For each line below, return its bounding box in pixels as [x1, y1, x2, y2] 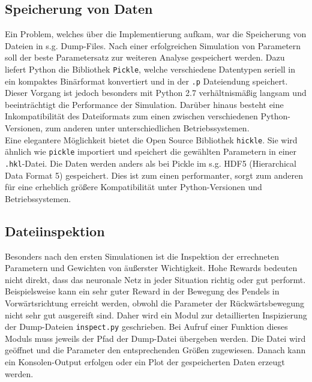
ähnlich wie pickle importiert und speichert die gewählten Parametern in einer [5, 145, 297, 158]
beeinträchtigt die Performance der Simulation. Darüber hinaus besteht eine [5, 98, 284, 110]
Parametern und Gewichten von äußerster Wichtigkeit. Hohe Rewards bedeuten [5, 261, 298, 274]
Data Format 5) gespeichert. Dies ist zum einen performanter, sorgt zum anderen [5, 169, 303, 181]
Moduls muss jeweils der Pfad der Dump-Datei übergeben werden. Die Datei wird [5, 332, 306, 344]
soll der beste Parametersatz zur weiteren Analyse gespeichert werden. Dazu [5, 51, 285, 64]
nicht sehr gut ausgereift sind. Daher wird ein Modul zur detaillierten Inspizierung [5, 308, 307, 321]
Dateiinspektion [5, 221, 105, 240]
